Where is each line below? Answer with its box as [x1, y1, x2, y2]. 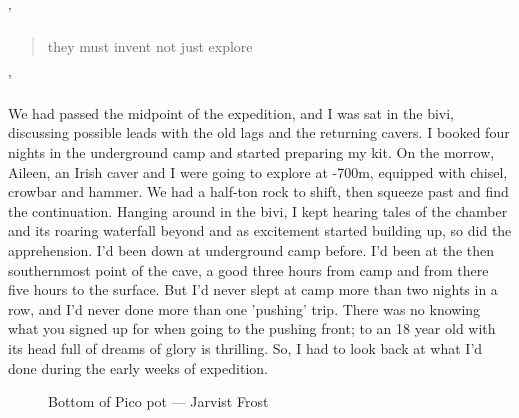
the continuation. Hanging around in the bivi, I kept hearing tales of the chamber [8, 200, 508, 221]
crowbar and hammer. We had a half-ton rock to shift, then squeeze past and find [8, 181, 509, 202]
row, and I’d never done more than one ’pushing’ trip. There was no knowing [8, 298, 481, 319]
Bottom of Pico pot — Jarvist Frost [48, 391, 269, 412]
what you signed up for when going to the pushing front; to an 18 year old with [8, 318, 496, 339]
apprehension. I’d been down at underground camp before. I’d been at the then [8, 239, 495, 260]
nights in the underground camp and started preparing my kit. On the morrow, [8, 141, 495, 162]
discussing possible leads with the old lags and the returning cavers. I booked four [8, 122, 510, 143]
